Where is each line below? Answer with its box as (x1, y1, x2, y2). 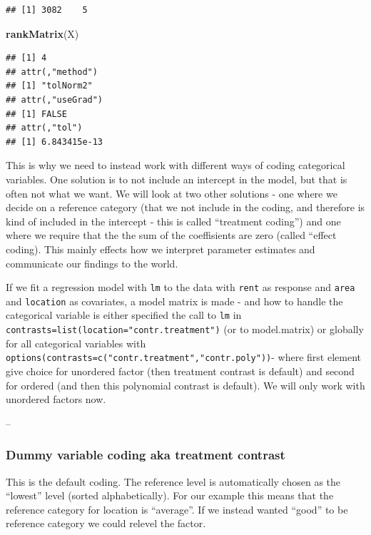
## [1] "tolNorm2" (6, 81, 93, 91)
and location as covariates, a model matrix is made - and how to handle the (6, 293, 343, 308)
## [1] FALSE (6, 108, 67, 119)
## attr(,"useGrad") (6, 94, 103, 105)
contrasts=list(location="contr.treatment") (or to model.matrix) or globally (6, 322, 364, 337)
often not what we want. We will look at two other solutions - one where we (6, 185, 337, 200)
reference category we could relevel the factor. (6, 516, 206, 531)
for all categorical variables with (6, 335, 146, 350)
